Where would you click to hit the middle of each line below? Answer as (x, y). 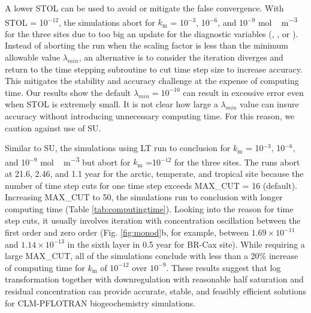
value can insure (269, 104)
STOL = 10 (26, 22)
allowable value (33, 57)
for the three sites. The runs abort (237, 162)
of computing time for (45, 267)
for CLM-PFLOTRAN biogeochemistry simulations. (100, 303)
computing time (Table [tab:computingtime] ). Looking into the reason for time (149, 208)
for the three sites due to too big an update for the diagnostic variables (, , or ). (152, 33)
